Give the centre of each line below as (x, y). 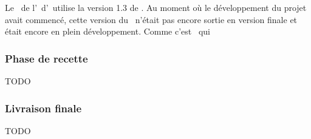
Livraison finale (43, 108)
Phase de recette (46, 58)
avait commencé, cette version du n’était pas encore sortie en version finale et (151, 19)
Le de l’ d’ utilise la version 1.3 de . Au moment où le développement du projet (156, 7)
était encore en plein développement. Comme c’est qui (108, 31)
